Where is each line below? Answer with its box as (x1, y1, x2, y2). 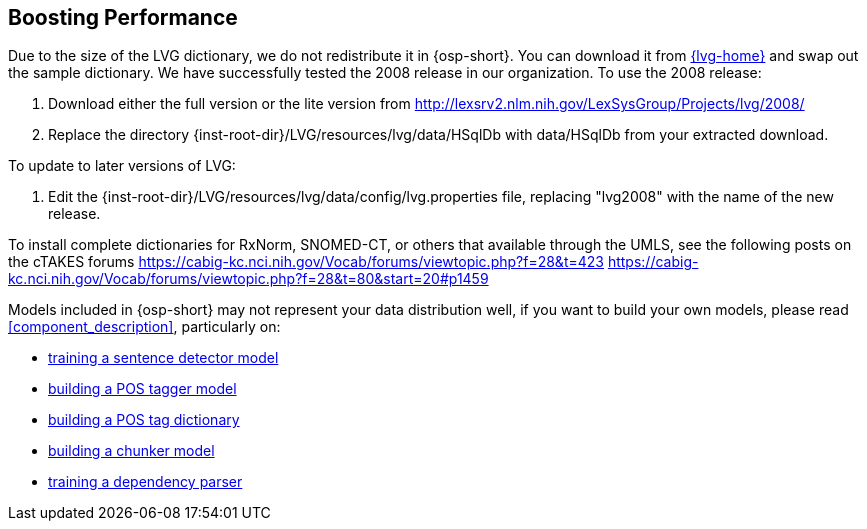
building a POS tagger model (48, 380, 237, 398)
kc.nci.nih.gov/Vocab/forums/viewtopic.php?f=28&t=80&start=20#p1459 (8, 270, 489, 288)
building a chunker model (48, 442, 215, 460)
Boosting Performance (8, 5, 238, 30)
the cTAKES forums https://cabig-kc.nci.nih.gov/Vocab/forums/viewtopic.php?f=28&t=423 (8, 253, 604, 271)
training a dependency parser (48, 473, 243, 491)
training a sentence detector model (48, 349, 279, 367)
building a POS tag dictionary (48, 411, 240, 429)
